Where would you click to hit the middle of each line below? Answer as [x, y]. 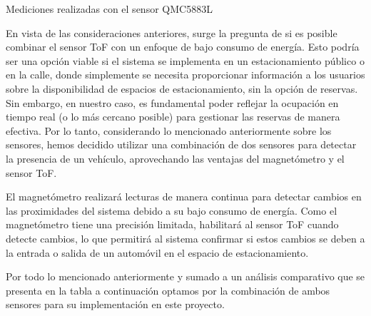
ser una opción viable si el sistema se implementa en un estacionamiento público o [185, 60]
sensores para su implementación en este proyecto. [115, 304]
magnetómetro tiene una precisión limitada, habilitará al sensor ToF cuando [172, 224]
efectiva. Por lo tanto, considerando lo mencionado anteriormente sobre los [169, 130]
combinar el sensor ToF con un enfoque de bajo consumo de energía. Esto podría [183, 47]
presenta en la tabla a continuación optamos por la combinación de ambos [168, 290]
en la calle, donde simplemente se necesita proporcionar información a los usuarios [185, 75]
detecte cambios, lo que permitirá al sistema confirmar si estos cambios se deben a [185, 238]
